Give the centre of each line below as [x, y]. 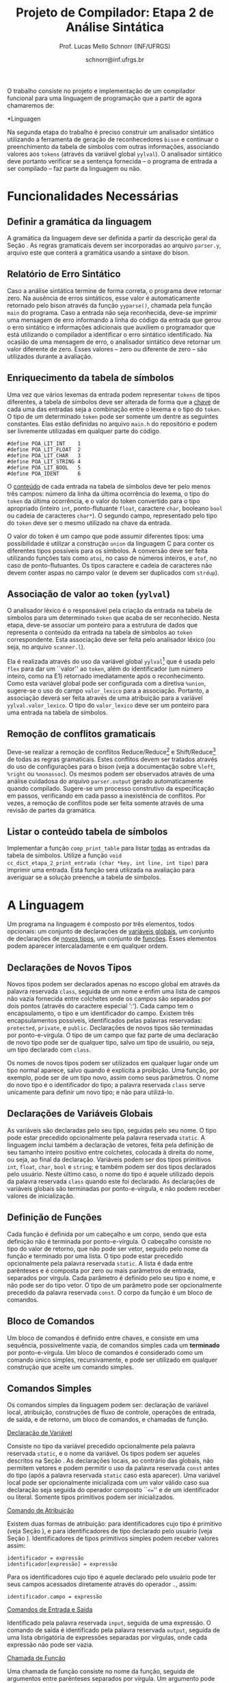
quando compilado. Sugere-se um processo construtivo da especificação [111, 788]
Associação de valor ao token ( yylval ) [89, 594]
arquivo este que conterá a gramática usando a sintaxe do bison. [98, 253]
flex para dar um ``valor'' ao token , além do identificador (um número [105, 669]
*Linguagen [24, 119]
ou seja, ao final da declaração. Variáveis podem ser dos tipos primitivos [109, 1159]
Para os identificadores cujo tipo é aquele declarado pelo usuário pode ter [112, 1577]
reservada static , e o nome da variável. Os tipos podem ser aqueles [104, 1454]
